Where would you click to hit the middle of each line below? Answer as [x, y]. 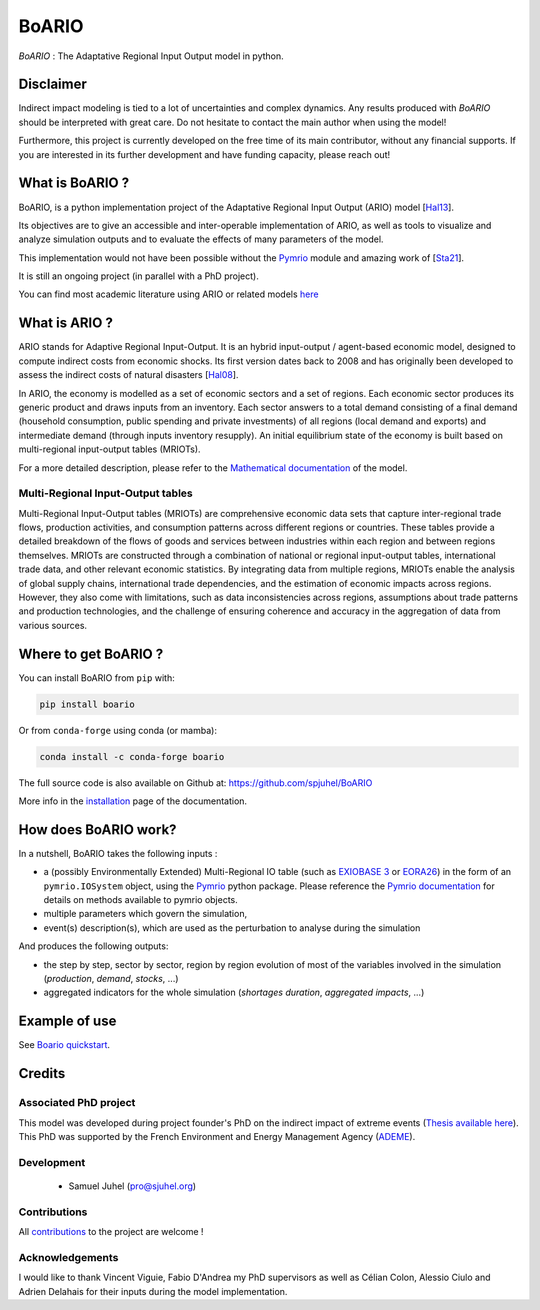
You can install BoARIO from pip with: [96, 677]
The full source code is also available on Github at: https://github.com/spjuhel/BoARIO [195, 782]
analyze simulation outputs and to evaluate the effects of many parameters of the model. [201, 239]
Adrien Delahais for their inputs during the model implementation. [153, 1291]
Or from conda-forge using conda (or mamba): [117, 730]
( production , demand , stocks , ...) [111, 979]
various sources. [53, 625]
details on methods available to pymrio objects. [141, 900]
